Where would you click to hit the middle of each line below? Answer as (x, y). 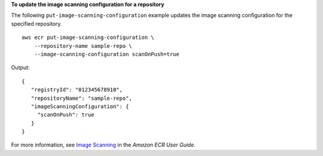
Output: (20, 68)
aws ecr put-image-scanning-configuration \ (88, 38)
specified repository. (36, 23)
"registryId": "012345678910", (77, 90)
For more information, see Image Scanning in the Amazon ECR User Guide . (103, 145)
